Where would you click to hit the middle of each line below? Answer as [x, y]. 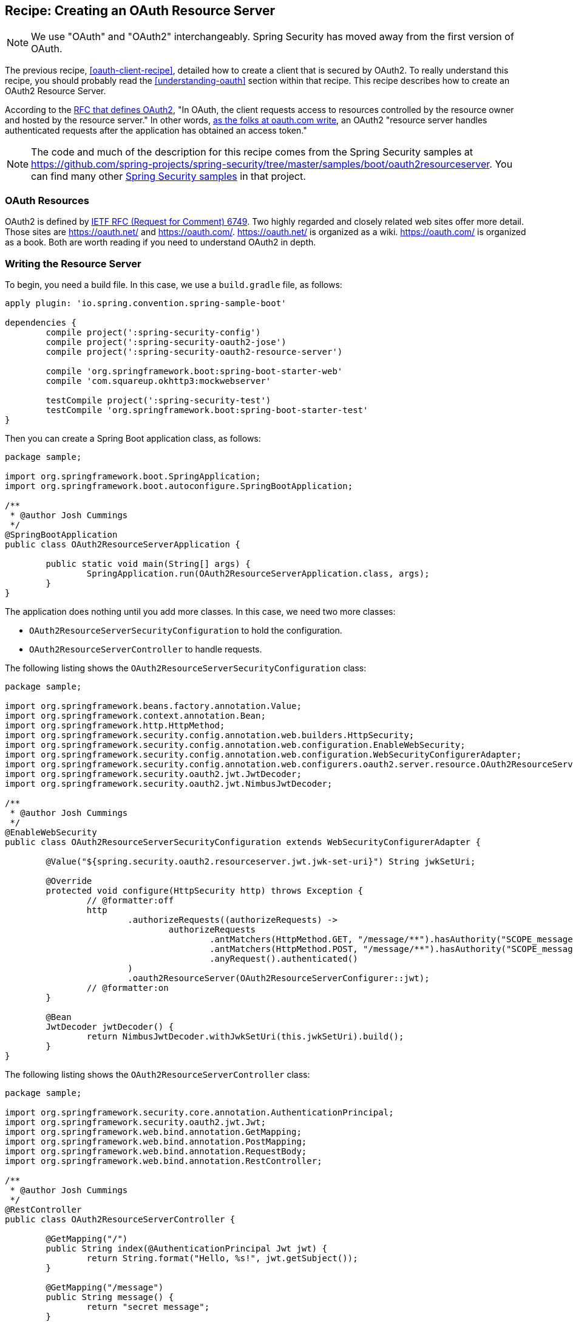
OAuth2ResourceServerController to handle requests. [146, 649]
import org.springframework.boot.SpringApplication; [133, 476]
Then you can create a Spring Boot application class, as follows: [133, 438]
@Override [69, 881]
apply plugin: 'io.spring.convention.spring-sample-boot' [146, 303]
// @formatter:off [130, 900]
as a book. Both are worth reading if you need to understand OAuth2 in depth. [161, 242]
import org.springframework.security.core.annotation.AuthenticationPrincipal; [199, 1112]
